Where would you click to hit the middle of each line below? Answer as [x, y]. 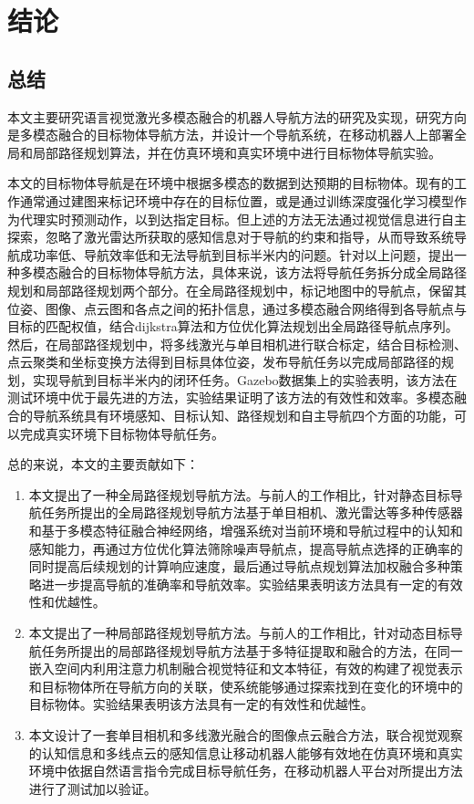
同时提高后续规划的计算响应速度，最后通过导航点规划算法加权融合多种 [239, 566]
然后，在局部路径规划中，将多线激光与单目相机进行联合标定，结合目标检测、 [237, 344]
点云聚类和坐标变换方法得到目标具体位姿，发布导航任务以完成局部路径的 [224, 362]
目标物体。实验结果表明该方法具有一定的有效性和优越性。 [201, 704]
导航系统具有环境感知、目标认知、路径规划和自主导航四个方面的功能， [243, 416]
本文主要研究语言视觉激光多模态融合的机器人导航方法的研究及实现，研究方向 [237, 116]
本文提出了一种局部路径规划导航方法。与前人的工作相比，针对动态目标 [239, 633]
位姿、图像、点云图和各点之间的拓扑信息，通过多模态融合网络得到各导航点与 [237, 308]
